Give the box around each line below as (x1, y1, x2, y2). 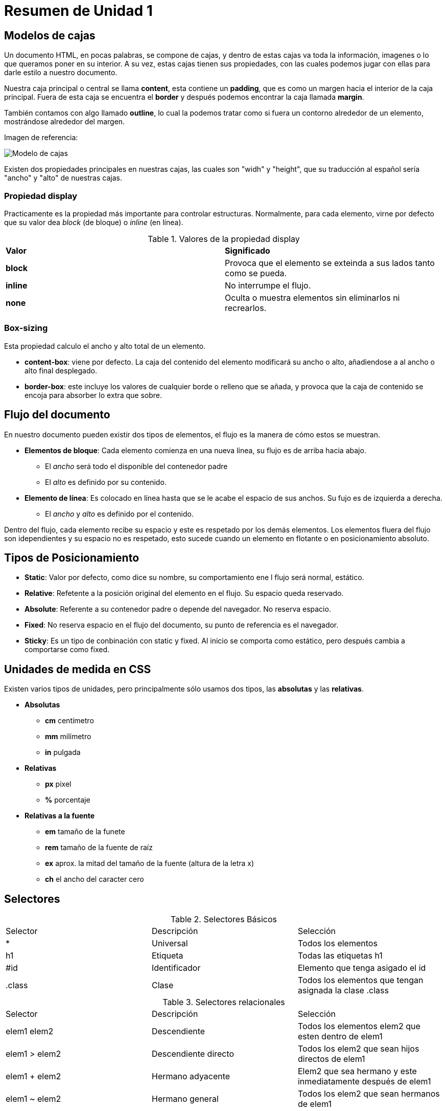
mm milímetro (45, 732, 91, 741)
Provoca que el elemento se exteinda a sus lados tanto (225, 257, 435, 268)
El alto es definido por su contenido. (45, 477, 167, 486)
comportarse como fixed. (25, 645, 110, 654)
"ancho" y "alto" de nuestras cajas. (4, 173, 122, 183)
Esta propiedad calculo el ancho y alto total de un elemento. (4, 341, 206, 350)
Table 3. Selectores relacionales (162, 997, 285, 1008)
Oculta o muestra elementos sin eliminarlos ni (225, 292, 400, 303)
